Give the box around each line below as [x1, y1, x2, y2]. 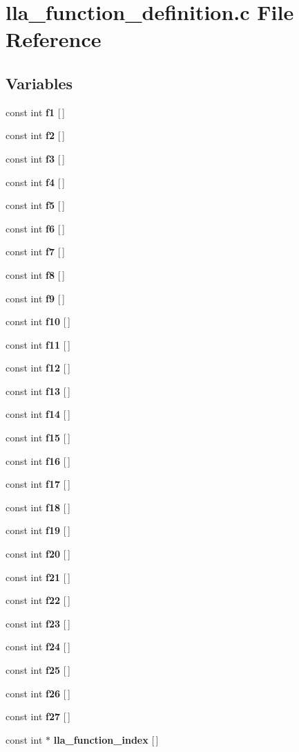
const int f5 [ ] [6, 198, 65, 212]
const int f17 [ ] [6, 477, 70, 491]
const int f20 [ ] [6, 547, 70, 561]
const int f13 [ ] [6, 383, 70, 398]
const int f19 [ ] [6, 523, 70, 538]
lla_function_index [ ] [53, 732, 159, 746]
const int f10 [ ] [6, 314, 70, 329]
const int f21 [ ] [6, 569, 70, 584]
